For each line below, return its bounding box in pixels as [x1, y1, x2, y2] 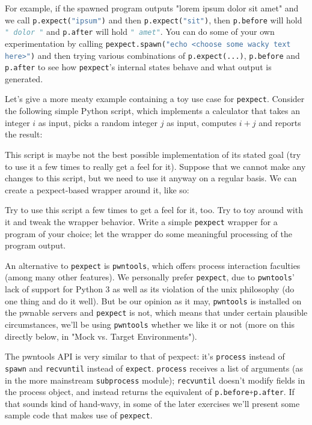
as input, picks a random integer [38, 116, 158, 128]
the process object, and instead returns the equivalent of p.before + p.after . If [5, 385, 295, 398]
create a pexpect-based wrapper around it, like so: [5, 183, 189, 196]
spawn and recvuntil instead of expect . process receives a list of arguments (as [5, 361, 303, 374]
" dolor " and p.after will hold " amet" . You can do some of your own [5, 25, 275, 38]
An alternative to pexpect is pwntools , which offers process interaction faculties [5, 259, 301, 271]
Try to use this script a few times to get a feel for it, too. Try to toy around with [5, 203, 303, 216]
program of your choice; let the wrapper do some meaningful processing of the [5, 227, 293, 240]
